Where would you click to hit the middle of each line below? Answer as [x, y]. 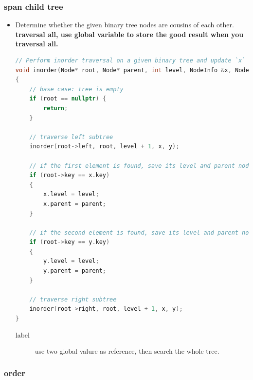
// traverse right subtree [73, 299]
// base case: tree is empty [76, 89]
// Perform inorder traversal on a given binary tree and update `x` [130, 60]
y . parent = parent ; [75, 271]
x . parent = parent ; [75, 204]
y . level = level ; [71, 261]
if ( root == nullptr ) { [68, 99]
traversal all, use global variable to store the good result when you [129, 34]
